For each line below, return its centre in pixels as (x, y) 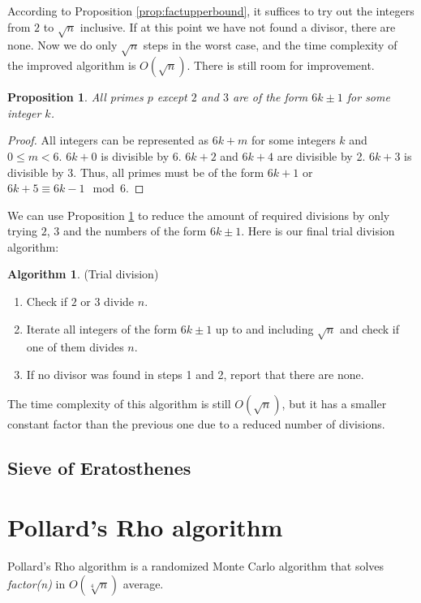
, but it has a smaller (334, 403)
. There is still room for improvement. (281, 65)
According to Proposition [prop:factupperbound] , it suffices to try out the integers (211, 11)
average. (143, 583)
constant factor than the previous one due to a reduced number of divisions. (196, 423)
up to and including (264, 328)
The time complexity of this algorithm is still (119, 403)
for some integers (294, 140)
